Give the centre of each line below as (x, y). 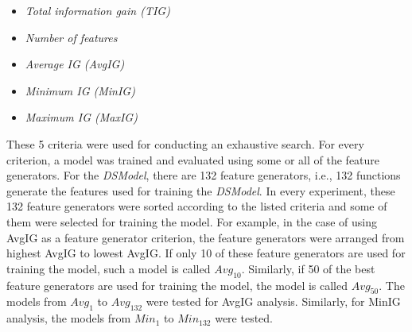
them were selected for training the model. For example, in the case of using (192, 221)
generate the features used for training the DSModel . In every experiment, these (201, 190)
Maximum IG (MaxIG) (81, 117)
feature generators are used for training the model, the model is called (177, 285)
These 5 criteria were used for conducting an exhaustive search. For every (185, 143)
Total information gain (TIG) (97, 10)
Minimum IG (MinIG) (80, 90)
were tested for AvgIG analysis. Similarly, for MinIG (273, 301)
